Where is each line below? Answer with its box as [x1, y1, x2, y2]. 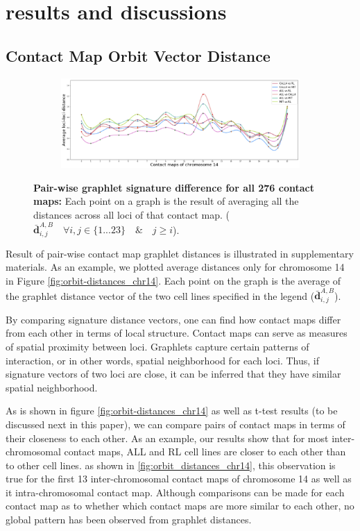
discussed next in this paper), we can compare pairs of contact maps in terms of [6, 416, 345, 431]
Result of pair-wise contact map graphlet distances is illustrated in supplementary [6, 246, 354, 260]
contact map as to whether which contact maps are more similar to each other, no [6, 498, 354, 513]
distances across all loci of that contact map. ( [33, 208, 230, 222]
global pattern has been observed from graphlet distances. [6, 512, 252, 527]
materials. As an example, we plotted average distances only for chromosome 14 [6, 260, 345, 274]
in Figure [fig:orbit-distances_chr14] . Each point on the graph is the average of [6, 273, 341, 287]
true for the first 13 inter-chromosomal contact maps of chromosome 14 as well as [6, 471, 352, 486]
